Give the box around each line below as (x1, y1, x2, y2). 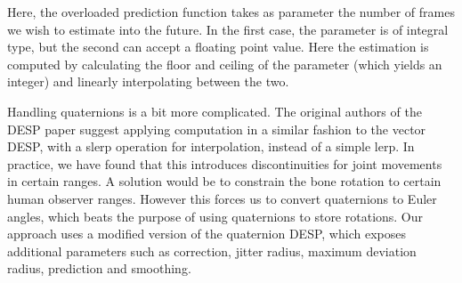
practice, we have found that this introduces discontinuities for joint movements (7, 154, 442, 173)
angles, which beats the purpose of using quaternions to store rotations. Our (7, 206, 424, 225)
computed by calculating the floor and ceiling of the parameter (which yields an (7, 54, 442, 73)
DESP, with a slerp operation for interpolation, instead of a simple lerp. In (7, 137, 415, 156)
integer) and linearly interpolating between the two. (7, 72, 289, 91)
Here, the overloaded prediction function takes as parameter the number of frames (7, 3, 455, 20)
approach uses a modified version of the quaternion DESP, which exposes (7, 224, 406, 243)
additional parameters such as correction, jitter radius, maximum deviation (7, 241, 417, 260)
